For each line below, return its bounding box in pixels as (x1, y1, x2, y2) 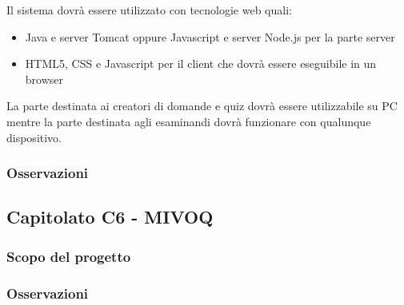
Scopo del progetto (6, 246, 131, 266)
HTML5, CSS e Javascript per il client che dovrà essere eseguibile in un (25, 55, 377, 72)
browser (25, 70, 64, 87)
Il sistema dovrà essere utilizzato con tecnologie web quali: (6, 2, 292, 18)
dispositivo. (6, 129, 62, 145)
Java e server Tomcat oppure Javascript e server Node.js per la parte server (25, 28, 395, 45)
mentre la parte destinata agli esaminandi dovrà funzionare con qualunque (6, 113, 371, 129)
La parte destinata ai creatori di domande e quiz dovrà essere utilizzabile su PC (6, 97, 398, 114)
